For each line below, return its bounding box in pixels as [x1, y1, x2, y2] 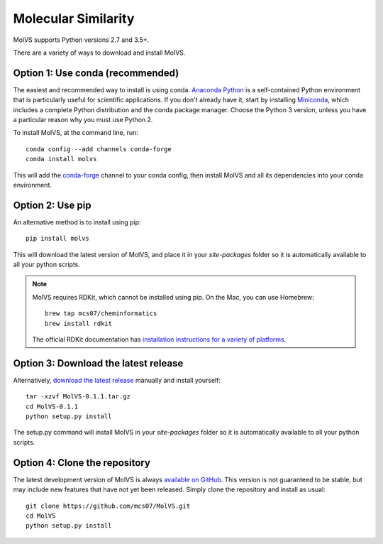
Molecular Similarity [13, 11, 135, 26]
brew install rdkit [45, 320, 113, 327]
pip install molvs [26, 234, 90, 243]
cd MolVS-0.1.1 [26, 402, 79, 410]
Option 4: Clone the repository [13, 457, 150, 469]
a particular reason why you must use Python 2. [13, 116, 153, 124]
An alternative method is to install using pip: [13, 217, 141, 227]
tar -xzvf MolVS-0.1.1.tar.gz [26, 393, 131, 401]
